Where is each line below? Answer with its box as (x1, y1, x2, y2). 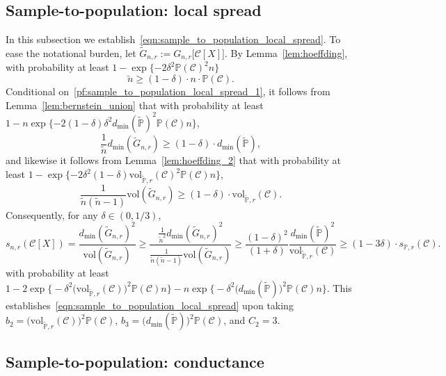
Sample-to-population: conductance (6, 350, 264, 372)
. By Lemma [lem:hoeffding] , (225, 46, 348, 60)
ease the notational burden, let (6, 46, 136, 60)
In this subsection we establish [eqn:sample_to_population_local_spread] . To (6, 32, 341, 47)
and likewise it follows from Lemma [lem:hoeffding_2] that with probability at (6, 153, 341, 167)
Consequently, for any (6, 207, 98, 222)
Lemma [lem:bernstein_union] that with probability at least (6, 97, 264, 112)
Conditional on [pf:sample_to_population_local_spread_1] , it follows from (6, 84, 330, 99)
